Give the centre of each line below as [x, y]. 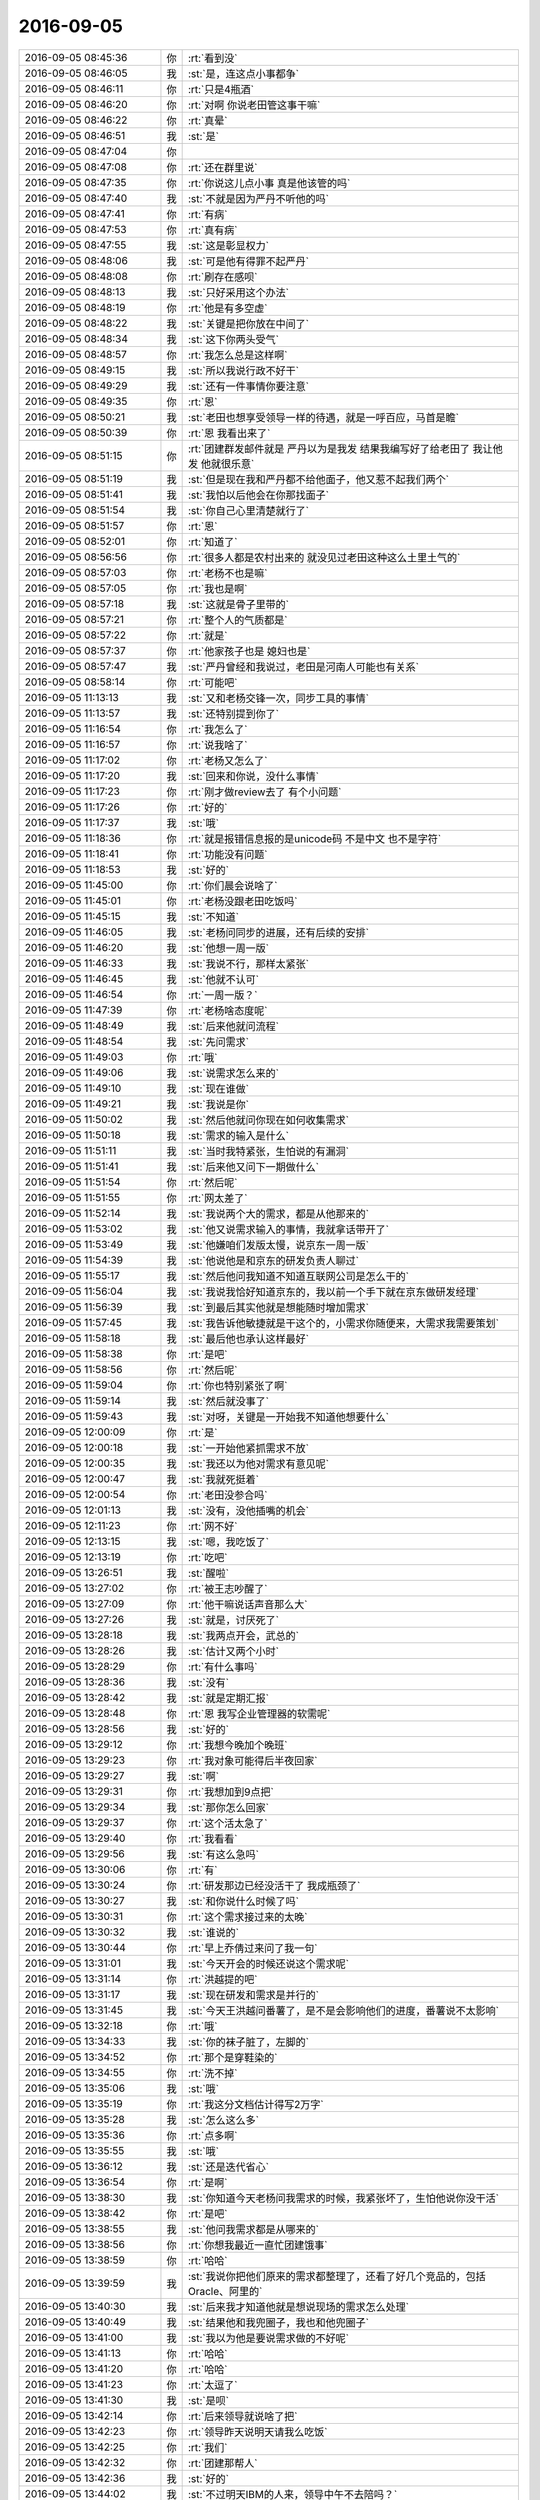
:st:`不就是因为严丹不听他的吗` [258, 198]
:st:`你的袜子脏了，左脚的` [248, 2042]
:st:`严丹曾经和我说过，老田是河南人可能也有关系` [303, 667]
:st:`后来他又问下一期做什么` [253, 1167]
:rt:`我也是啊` [217, 588]
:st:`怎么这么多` [223, 2120]
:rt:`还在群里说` [222, 167]
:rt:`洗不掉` [212, 2073]
